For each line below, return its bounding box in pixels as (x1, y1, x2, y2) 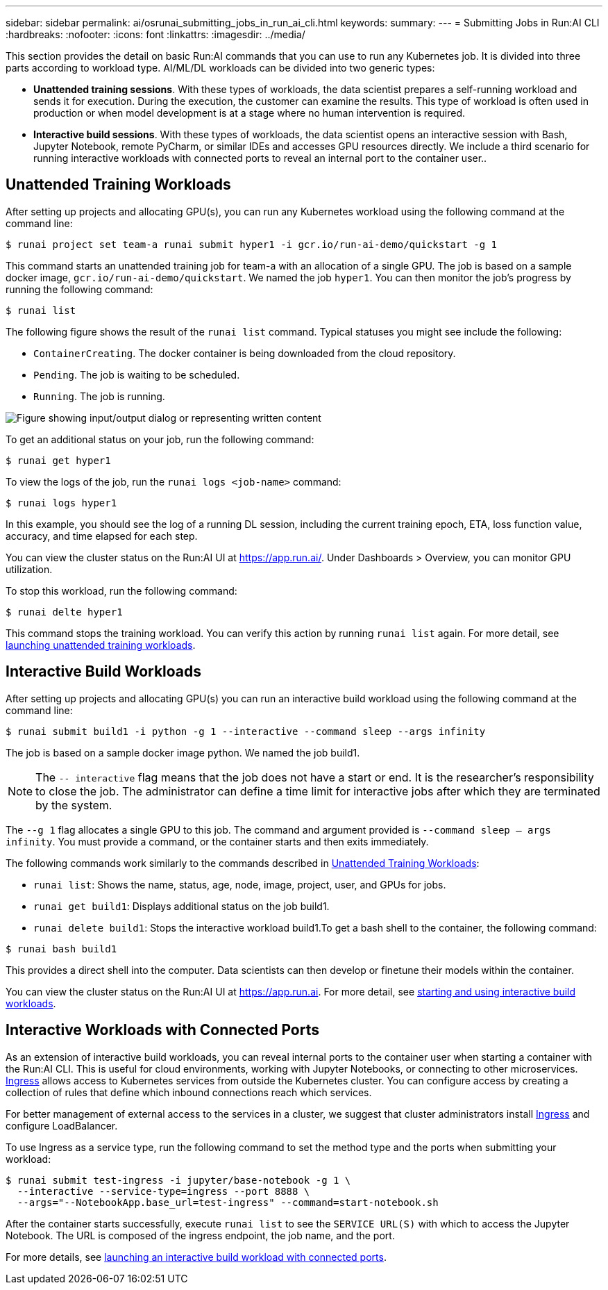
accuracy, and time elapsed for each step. (6, 529, 198, 542)
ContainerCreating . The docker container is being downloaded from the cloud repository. (33, 347, 456, 359)
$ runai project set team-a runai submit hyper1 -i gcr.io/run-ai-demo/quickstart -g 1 (6, 238, 498, 250)
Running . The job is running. (33, 390, 165, 402)
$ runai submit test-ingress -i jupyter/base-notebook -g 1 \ (6, 1174, 351, 1186)
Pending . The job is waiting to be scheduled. (33, 368, 240, 381)
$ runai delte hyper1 (6, 606, 123, 618)
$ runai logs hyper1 (6, 497, 117, 508)
